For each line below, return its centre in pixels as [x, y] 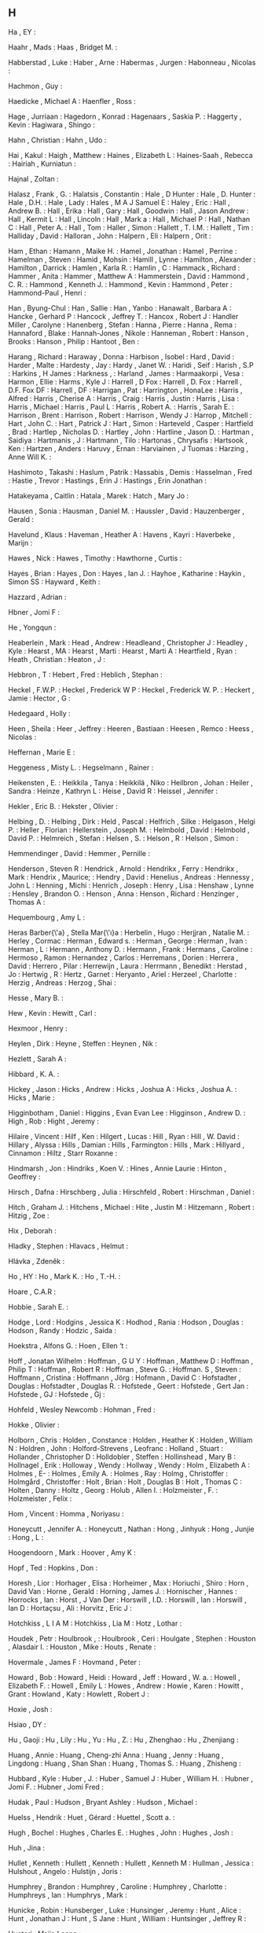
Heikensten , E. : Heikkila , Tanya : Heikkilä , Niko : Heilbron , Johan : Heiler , [131, 782]
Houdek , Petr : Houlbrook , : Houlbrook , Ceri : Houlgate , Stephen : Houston [132, 1638]
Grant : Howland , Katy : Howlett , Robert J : [79, 1694]
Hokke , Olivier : [34, 1424]
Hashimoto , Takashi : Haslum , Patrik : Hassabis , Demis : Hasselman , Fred [130, 472]
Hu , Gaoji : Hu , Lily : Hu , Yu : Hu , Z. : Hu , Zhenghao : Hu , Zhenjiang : [123, 1740]
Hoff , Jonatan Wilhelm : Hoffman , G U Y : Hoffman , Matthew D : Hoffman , [131, 1361]
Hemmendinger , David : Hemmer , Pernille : [79, 853]
